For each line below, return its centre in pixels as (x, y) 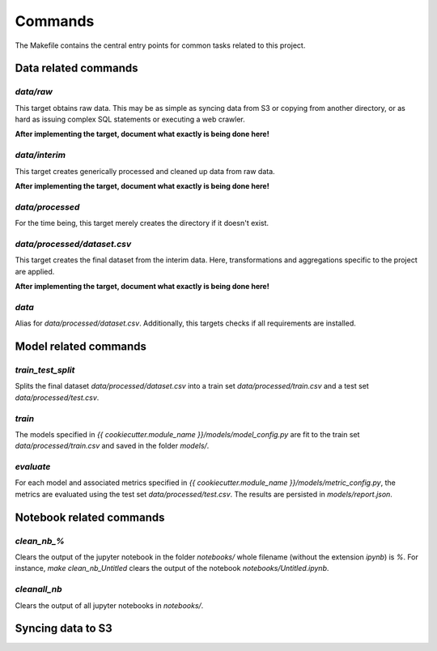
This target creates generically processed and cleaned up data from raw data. (145, 171)
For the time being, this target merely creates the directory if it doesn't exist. (142, 223)
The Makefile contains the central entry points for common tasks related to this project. (160, 45)
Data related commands (76, 68)
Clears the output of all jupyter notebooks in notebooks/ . (109, 605)
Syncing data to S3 (64, 629)
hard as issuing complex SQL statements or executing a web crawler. (130, 119)
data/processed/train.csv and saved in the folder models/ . (112, 446)
